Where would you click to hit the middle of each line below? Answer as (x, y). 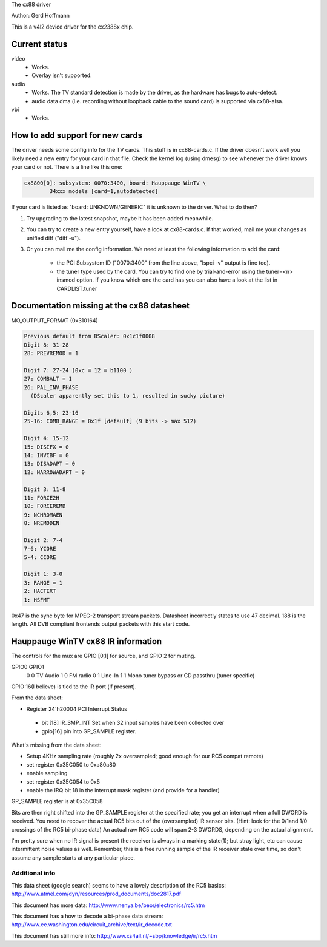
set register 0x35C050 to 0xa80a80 (71, 764)
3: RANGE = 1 (43, 582)
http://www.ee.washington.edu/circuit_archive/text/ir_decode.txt (92, 925)
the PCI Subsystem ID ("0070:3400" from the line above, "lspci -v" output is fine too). (163, 263)
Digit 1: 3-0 (43, 574)
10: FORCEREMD (45, 506)
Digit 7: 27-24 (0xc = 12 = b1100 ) (78, 371)
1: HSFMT (37, 600)
